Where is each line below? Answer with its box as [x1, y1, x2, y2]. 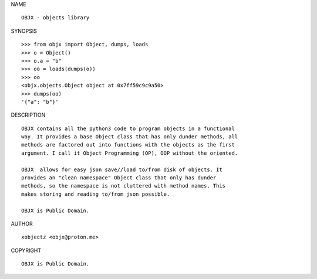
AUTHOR [11, 220, 33, 227]
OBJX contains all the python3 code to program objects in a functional [21, 125, 235, 132]
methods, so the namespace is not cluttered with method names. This [21, 182, 226, 189]
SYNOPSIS [11, 27, 38, 35]
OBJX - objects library [21, 15, 90, 21]
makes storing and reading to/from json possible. [21, 190, 170, 198]
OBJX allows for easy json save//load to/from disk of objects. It [21, 166, 222, 173]
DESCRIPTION [11, 111, 46, 118]
